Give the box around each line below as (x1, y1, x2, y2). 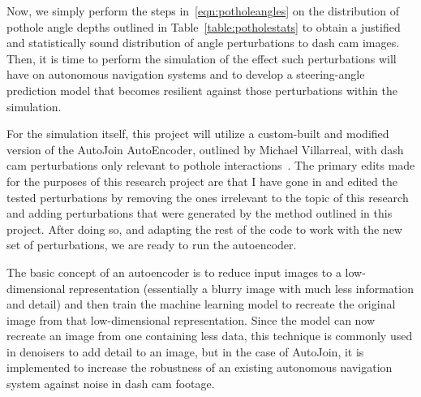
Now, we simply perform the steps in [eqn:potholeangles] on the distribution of (6, 2, 399, 19)
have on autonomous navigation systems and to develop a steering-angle (6, 66, 365, 83)
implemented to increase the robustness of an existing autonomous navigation (6, 359, 393, 376)
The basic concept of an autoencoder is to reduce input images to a (6, 263, 342, 280)
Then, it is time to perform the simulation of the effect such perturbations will (6, 50, 397, 67)
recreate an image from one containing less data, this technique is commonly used (6, 327, 413, 344)
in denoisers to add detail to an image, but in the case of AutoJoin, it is (6, 343, 364, 360)
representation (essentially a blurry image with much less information (69, 279, 414, 296)
